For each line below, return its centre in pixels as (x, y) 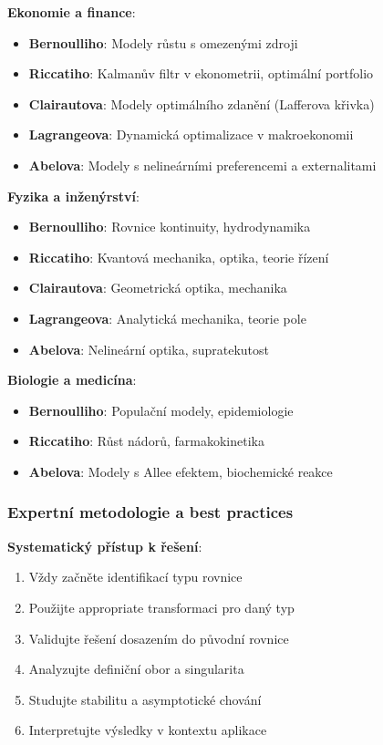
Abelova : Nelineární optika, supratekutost (149, 349)
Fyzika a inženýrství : (73, 196)
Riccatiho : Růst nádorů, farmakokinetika (146, 441)
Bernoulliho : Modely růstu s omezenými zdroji (163, 42)
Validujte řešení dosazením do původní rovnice (159, 638)
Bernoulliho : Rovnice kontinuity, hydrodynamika (170, 227)
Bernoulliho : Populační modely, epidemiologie (161, 410)
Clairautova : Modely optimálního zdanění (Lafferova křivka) (202, 103)
